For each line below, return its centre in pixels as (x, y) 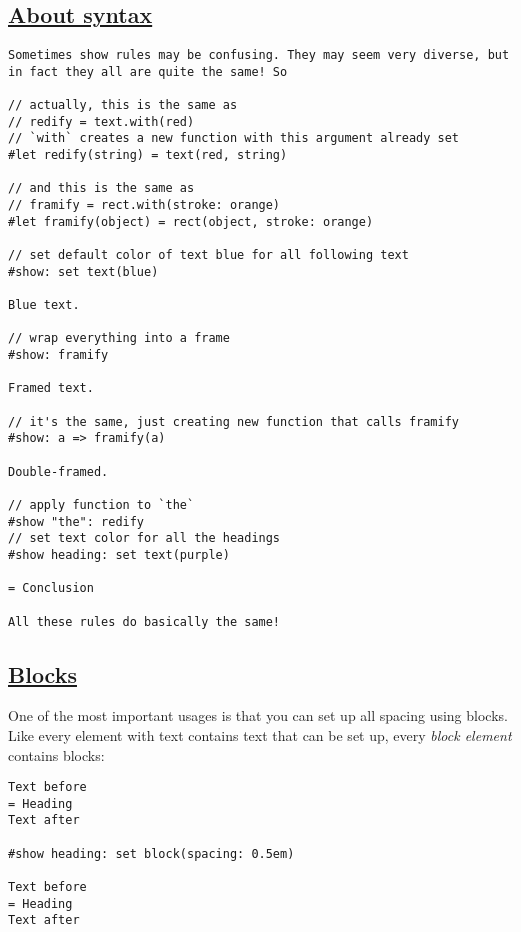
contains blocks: (56, 754)
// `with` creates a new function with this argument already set (234, 138)
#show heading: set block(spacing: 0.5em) (151, 853)
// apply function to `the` (101, 504)
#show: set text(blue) (83, 271)
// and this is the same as (101, 188)
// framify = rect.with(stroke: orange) (144, 205)
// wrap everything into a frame (119, 338)
